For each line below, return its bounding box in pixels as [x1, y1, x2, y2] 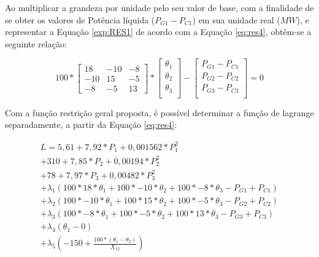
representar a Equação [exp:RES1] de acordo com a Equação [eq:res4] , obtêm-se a [5, 25, 312, 38]
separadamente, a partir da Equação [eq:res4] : [5, 118, 177, 131]
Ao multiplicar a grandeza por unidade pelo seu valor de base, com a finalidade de [5, 1, 314, 14]
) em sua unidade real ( [192, 13, 280, 26]
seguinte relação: [5, 37, 67, 50]
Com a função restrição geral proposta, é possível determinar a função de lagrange [5, 106, 314, 119]
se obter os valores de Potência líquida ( [5, 13, 155, 26]
